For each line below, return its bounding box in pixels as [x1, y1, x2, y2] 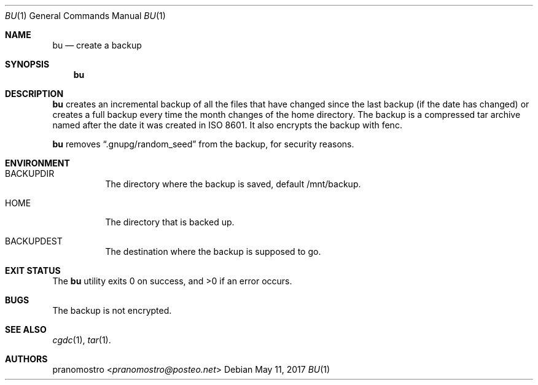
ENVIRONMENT [5, 158, 70, 168]
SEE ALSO [5, 324, 47, 335]
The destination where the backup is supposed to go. [105, 246, 321, 257]
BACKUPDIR [5, 168, 55, 179]
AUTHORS [5, 354, 48, 364]
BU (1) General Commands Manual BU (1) [5, 10, 166, 21]
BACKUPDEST [5, 236, 63, 246]
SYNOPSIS [5, 59, 50, 69]
